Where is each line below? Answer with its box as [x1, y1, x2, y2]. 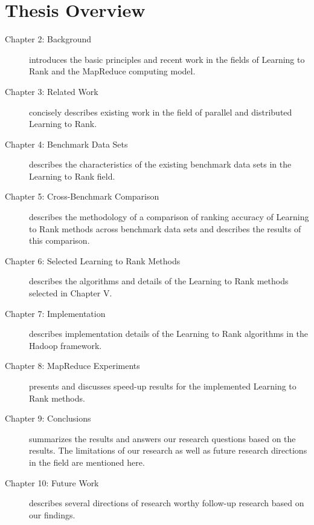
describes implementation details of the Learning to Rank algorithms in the [29, 327, 309, 340]
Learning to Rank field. [29, 169, 115, 182]
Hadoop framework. [29, 339, 102, 351]
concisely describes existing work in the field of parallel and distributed [29, 105, 292, 118]
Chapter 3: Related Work [5, 85, 98, 97]
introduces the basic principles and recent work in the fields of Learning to [29, 53, 305, 65]
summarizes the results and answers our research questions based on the [29, 432, 296, 445]
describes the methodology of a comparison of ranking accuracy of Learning [29, 210, 309, 223]
